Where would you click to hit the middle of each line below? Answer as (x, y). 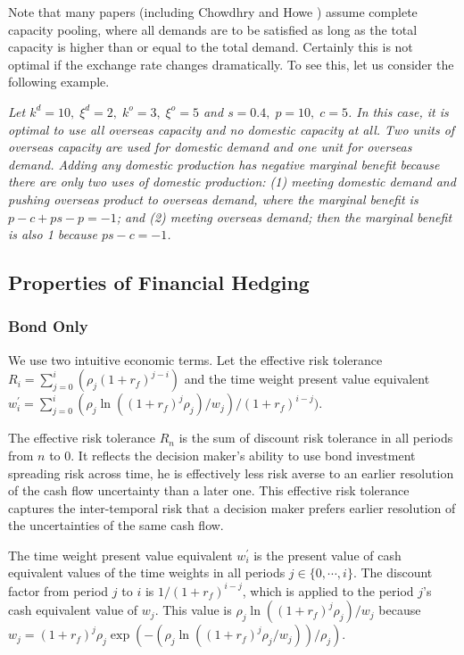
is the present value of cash (327, 555)
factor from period (58, 590)
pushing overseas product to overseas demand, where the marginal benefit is (213, 199)
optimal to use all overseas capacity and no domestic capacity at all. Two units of (232, 129)
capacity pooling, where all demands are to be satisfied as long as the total (213, 29)
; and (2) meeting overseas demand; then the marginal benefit (284, 216)
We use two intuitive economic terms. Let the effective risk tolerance (195, 359)
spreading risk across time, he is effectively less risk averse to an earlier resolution (231, 473)
